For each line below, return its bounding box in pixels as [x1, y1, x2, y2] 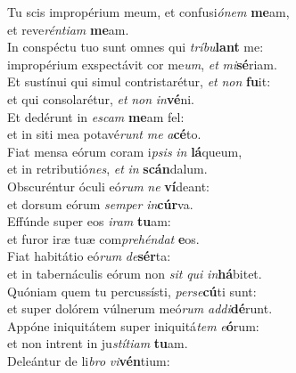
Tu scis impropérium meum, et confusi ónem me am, [7, 3, 290, 20]
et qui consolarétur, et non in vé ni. [7, 89, 194, 108]
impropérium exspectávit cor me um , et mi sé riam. [7, 54, 277, 73]
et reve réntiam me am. [7, 20, 129, 38]
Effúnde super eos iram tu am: [7, 212, 171, 231]
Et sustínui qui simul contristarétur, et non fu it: [7, 72, 271, 91]
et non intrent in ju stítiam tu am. [7, 334, 188, 353]
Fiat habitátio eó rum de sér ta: [7, 247, 171, 265]
